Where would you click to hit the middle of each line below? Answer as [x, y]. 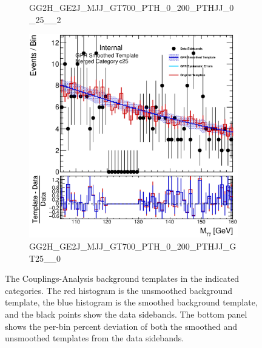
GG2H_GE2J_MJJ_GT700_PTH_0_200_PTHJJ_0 [132, 7]
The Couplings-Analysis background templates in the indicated [122, 278]
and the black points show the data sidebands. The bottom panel [126, 314]
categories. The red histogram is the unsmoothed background [119, 290]
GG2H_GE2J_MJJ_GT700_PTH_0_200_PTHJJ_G [133, 246]
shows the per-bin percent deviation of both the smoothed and [121, 326]
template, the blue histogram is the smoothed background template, [131, 302]
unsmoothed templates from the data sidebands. [95, 338]
